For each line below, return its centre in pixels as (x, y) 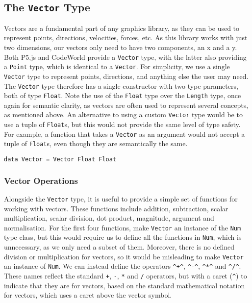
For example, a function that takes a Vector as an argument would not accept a (125, 134)
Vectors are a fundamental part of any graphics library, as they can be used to (122, 28)
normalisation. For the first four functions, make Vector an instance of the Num (123, 227)
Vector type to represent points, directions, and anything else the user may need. (126, 76)
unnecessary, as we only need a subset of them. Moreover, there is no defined (119, 247)
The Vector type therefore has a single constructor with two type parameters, (121, 86)
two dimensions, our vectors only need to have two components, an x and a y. (121, 47)
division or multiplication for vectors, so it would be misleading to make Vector (124, 256)
